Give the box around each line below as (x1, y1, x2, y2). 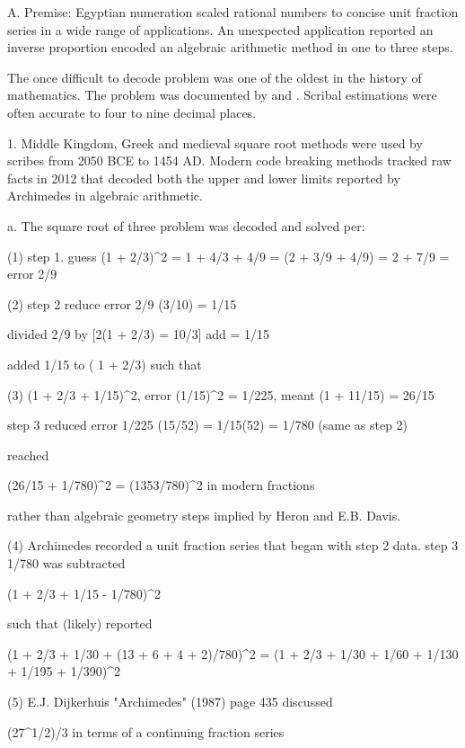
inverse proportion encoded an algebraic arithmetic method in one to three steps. (7, 38, 453, 57)
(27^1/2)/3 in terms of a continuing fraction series (7, 722, 285, 741)
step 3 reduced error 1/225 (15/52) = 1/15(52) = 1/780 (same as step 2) (7, 415, 408, 434)
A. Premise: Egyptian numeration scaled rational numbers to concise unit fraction (7, 3, 459, 21)
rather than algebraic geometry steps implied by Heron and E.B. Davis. (7, 505, 401, 524)
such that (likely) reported (7, 614, 153, 633)
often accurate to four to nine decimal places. (7, 102, 257, 121)
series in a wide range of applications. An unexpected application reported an (7, 20, 434, 39)
